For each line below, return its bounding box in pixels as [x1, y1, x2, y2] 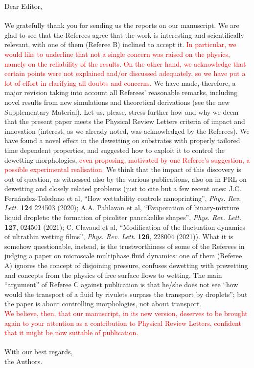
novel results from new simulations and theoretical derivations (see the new [4, 97, 230, 107]
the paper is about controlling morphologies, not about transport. [4, 298, 202, 309]
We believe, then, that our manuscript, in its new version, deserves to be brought [4, 308, 248, 318]
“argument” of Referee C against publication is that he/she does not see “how [4, 279, 238, 290]
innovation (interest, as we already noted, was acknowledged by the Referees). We [4, 125, 250, 136]
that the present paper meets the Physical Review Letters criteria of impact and [4, 116, 245, 126]
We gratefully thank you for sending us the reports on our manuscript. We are [4, 20, 239, 30]
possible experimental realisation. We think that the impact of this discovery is [4, 164, 241, 174]
